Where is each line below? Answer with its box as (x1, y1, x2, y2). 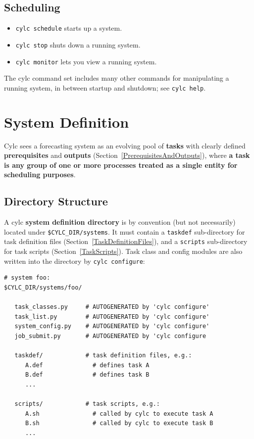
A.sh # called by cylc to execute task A (25, 410, 213, 417)
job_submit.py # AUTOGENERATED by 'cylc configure (14, 332, 206, 340)
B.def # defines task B (25, 371, 150, 379)
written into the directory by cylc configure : (4, 255, 145, 266)
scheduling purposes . (4, 169, 76, 180)
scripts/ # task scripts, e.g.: (14, 400, 160, 407)
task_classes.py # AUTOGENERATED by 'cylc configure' (14, 303, 210, 311)
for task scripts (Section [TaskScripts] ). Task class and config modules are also (4, 246, 243, 256)
